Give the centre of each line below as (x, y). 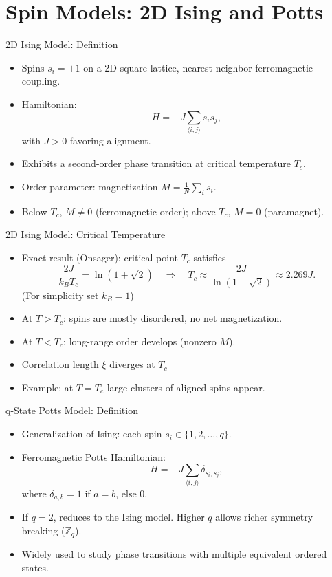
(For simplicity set (60, 295)
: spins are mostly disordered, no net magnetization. (173, 318)
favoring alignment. (110, 140)
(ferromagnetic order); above (155, 211)
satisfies (210, 257)
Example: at (47, 387)
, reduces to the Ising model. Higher (129, 517)
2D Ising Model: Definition (62, 44)
